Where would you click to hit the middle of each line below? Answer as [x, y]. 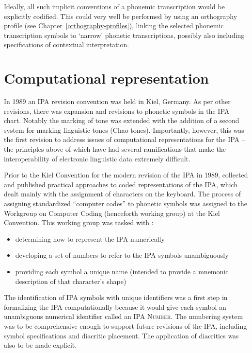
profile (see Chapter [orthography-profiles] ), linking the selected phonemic [114, 26]
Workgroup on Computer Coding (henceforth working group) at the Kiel [112, 213]
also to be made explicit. [40, 345]
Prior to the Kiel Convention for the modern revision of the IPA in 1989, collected [126, 175]
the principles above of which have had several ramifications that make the [115, 149]
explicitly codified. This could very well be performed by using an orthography [121, 16]
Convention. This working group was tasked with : [79, 222]
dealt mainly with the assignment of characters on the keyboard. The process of [122, 194]
